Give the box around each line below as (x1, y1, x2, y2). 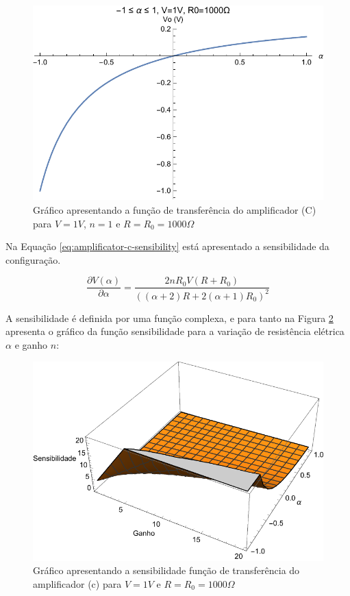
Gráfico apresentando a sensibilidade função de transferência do (33, 563, 300, 578)
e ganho (14, 337, 48, 351)
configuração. (5, 252, 61, 266)
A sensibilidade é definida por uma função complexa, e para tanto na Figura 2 (5, 310, 334, 325)
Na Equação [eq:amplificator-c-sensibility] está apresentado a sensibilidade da (5, 239, 329, 253)
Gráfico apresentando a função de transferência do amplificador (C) (33, 202, 316, 216)
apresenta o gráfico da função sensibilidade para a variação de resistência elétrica (5, 324, 345, 338)
